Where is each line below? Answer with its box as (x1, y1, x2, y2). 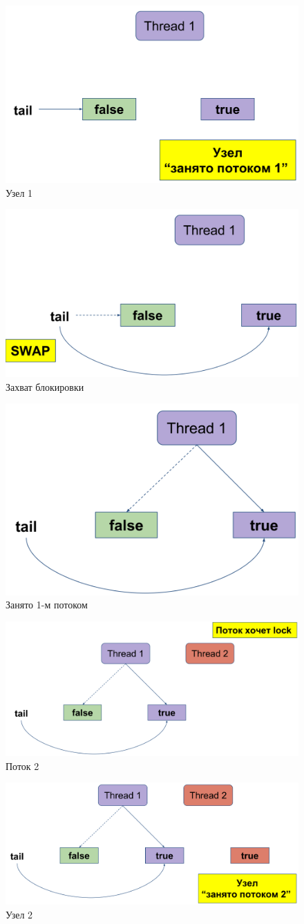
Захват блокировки (6, 379, 84, 394)
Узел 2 (6, 907, 33, 921)
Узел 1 (6, 185, 33, 200)
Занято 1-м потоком (6, 597, 88, 612)
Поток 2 (6, 758, 39, 773)
